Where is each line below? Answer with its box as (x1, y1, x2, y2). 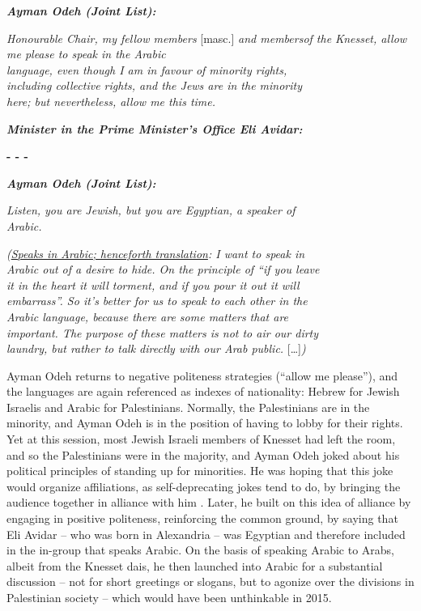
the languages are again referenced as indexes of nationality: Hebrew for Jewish (6, 383, 400, 400)
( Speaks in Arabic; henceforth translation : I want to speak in (6, 244, 305, 261)
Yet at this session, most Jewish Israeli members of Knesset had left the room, (6, 431, 396, 448)
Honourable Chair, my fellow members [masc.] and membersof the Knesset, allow (6, 29, 407, 46)
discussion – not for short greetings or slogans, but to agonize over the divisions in (6, 573, 415, 590)
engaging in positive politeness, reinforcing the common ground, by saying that (6, 510, 398, 527)
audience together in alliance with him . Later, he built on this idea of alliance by (6, 494, 411, 511)
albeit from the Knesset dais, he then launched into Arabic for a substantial (6, 557, 383, 574)
